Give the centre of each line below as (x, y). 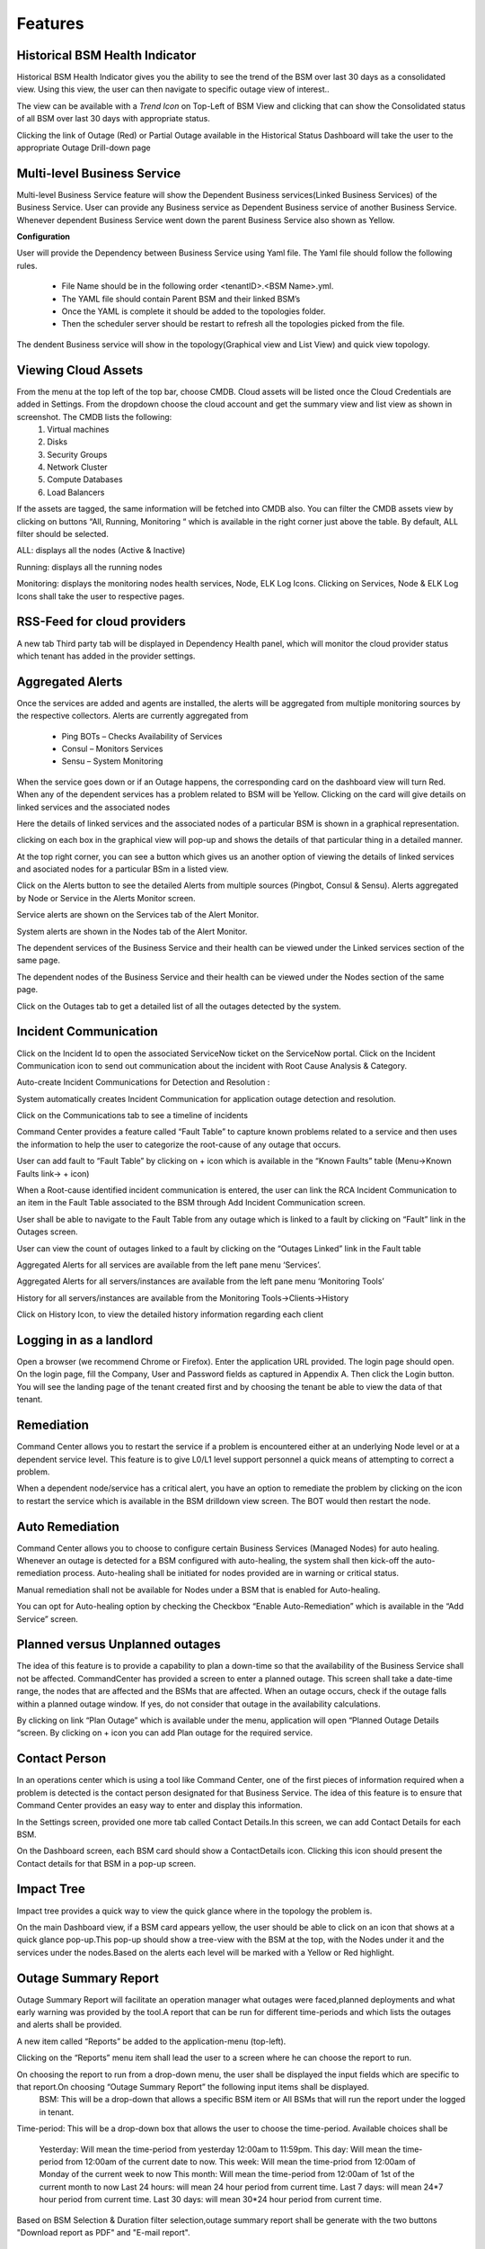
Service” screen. (47, 1618)
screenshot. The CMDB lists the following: (94, 417)
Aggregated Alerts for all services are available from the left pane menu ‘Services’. (169, 1265)
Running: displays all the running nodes (89, 567)
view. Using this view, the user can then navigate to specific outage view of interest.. (173, 89)
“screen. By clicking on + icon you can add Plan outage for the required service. (165, 1733)
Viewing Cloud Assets (80, 370)
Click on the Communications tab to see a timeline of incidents (132, 1116)
